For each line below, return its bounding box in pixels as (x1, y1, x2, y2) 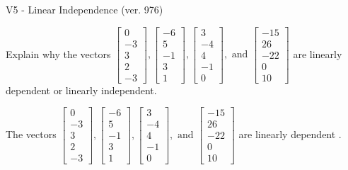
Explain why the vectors (6, 46, 111, 61)
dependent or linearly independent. (6, 82, 157, 97)
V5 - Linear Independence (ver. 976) (6, 2, 163, 16)
